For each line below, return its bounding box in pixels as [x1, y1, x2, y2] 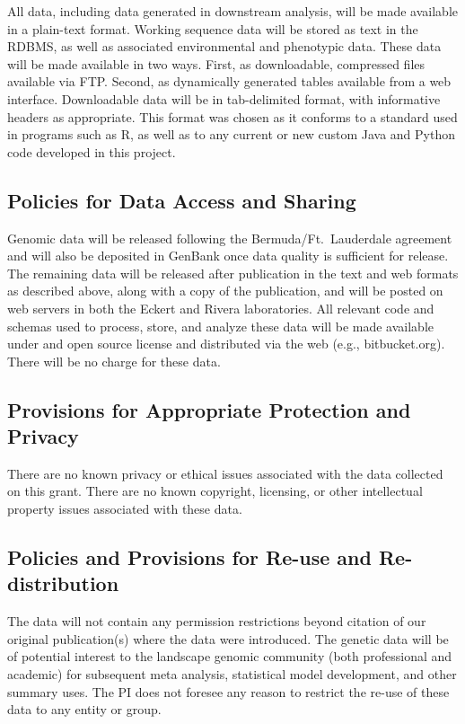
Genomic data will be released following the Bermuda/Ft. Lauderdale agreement [7, 228, 452, 247]
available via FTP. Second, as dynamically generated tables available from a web [7, 72, 452, 91]
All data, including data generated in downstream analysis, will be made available [7, 2, 458, 20]
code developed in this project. [7, 142, 176, 161]
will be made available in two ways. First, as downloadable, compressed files [7, 54, 426, 73]
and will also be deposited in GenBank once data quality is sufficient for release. [7, 246, 449, 265]
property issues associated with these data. [7, 499, 242, 518]
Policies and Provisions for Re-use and [7, 543, 372, 571]
